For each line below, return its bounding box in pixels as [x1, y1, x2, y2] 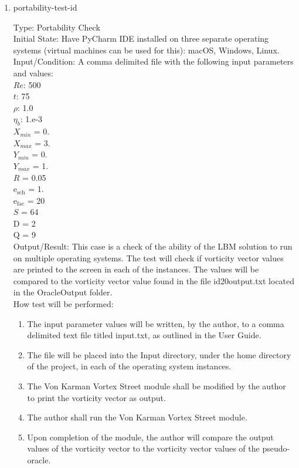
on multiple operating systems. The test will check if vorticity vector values [13, 251, 284, 264]
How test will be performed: [13, 298, 114, 310]
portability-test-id [13, 1, 77, 13]
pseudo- [262, 442, 290, 454]
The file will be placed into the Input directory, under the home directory [27, 348, 291, 361]
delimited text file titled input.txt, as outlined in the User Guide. [27, 329, 261, 341]
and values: [13, 66, 53, 79]
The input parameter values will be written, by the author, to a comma [27, 317, 284, 329]
